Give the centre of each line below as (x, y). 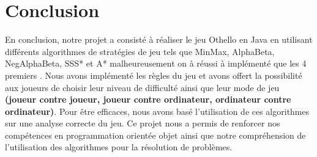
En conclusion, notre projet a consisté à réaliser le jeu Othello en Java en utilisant (159, 39)
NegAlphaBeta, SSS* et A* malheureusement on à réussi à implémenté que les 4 (156, 63)
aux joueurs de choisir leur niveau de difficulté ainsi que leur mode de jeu (142, 87)
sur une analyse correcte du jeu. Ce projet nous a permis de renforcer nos (143, 123)
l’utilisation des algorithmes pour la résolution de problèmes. (119, 147)
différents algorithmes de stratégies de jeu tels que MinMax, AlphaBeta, (140, 51)
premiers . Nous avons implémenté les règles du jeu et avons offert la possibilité (154, 75)
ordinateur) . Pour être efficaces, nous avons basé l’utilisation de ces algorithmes (157, 111)
